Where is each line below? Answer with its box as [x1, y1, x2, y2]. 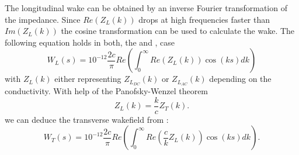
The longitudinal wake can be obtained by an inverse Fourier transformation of [5, 2, 287, 13]
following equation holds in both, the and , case [5, 36, 175, 48]
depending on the [209, 73, 272, 85]
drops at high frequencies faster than [138, 13, 270, 25]
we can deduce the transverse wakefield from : [5, 113, 169, 125]
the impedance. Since [5, 13, 81, 25]
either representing [54, 73, 121, 85]
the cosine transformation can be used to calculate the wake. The [61, 25, 295, 37]
